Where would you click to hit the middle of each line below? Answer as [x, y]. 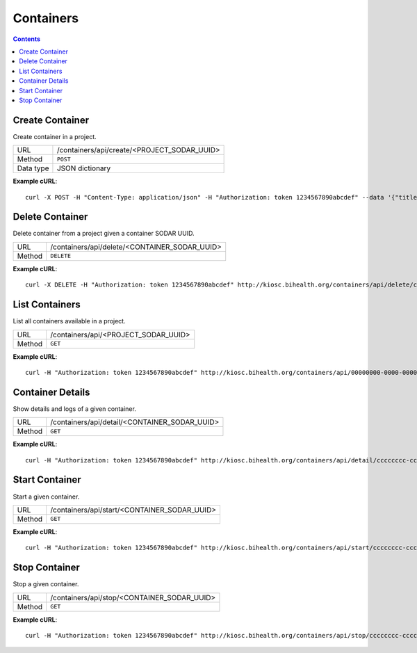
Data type [33, 168]
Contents [27, 39]
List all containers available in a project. [69, 321]
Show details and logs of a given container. [75, 409]
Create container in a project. [55, 136]
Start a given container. [46, 497]
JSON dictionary [84, 168]
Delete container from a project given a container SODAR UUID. [104, 234]
